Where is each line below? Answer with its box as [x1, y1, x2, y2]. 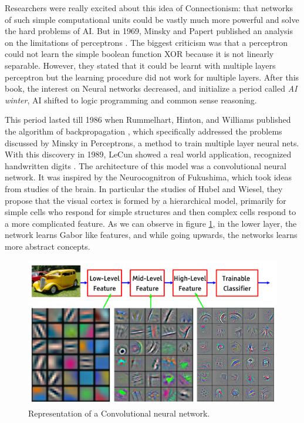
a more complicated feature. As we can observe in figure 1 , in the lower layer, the [5, 217, 297, 229]
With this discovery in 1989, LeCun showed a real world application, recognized [5, 148, 292, 160]
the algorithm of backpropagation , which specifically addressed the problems [5, 125, 282, 137]
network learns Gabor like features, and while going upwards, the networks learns [5, 229, 298, 241]
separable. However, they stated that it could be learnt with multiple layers [5, 59, 276, 71]
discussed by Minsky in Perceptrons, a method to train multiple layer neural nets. [5, 136, 299, 149]
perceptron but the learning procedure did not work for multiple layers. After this [5, 70, 299, 83]
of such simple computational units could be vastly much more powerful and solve [5, 13, 299, 25]
